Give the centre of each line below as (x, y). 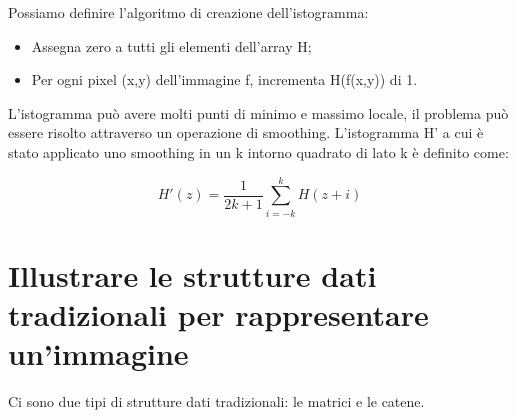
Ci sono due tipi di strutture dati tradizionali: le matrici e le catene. (216, 401)
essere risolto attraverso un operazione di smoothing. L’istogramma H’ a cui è (246, 132)
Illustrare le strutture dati (192, 274)
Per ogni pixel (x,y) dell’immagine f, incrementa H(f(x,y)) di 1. (224, 79)
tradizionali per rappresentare (218, 314)
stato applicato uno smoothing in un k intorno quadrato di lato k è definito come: (258, 151)
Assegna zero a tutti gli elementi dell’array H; (171, 45)
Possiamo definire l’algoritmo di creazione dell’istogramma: (188, 12)
